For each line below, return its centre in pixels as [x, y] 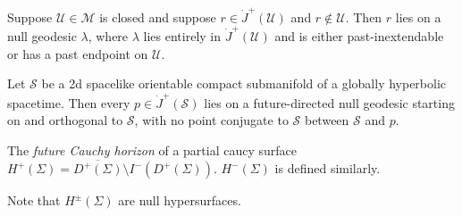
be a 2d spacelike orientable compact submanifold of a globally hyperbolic [244, 83]
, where [108, 36]
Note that [34, 200]
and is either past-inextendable [359, 36]
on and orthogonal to [65, 120]
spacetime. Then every [69, 102]
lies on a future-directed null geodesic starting [329, 102]
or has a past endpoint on [78, 53]
